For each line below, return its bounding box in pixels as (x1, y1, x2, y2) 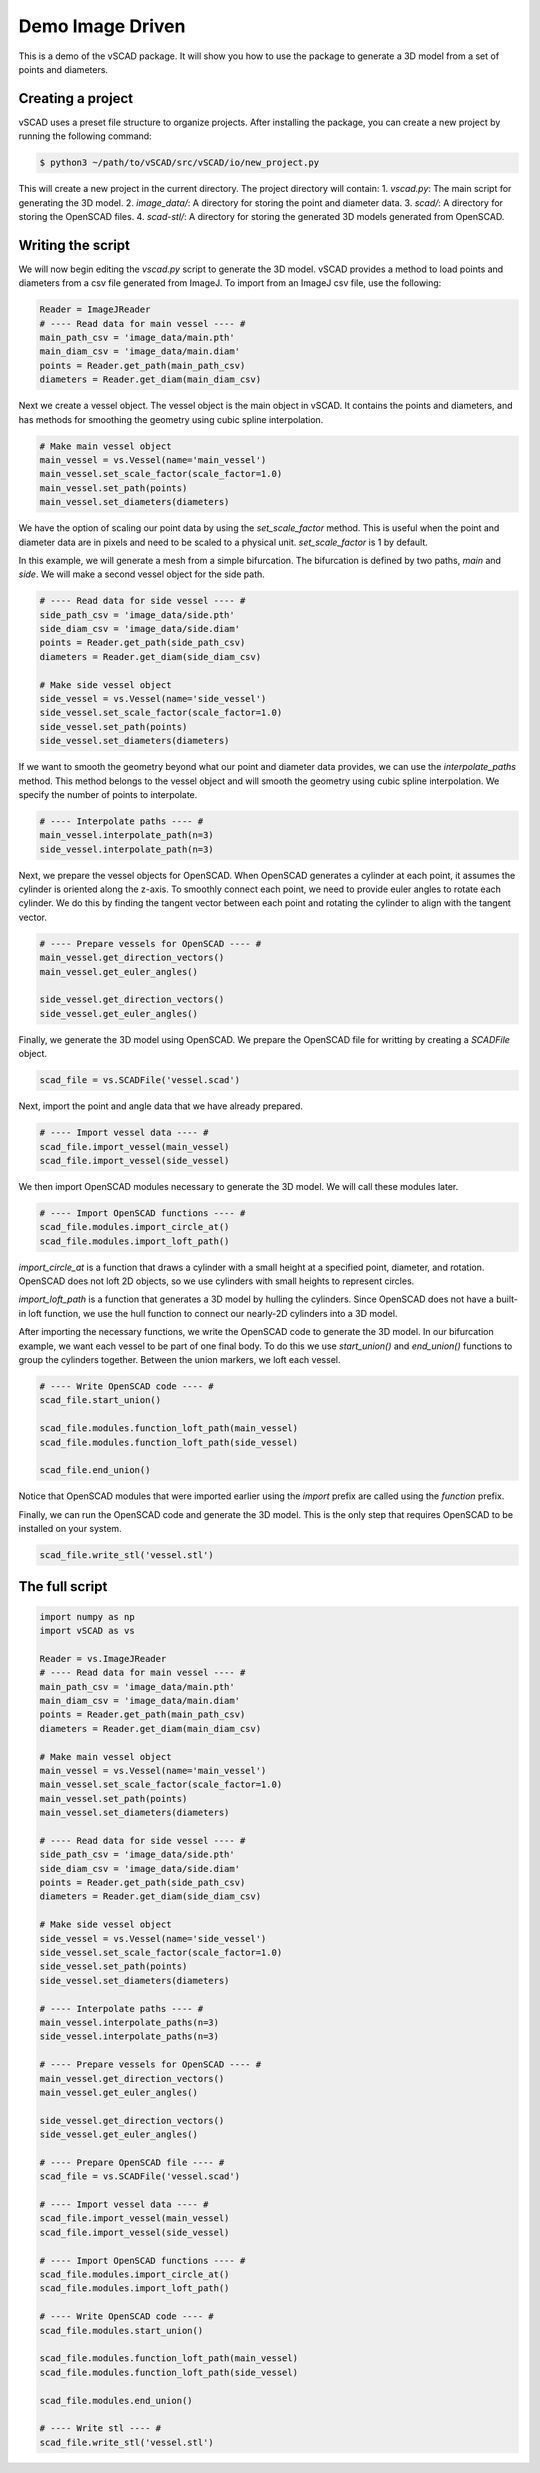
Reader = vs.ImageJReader (39, 1653, 167, 1664)
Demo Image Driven (18, 15, 186, 37)
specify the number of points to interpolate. (18, 788, 198, 800)
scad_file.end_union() (39, 1465, 151, 1476)
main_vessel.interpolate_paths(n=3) (39, 2017, 220, 2028)
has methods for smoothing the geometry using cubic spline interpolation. (18, 413, 324, 425)
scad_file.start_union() (39, 1395, 162, 1406)
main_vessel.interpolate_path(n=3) (39, 830, 214, 841)
